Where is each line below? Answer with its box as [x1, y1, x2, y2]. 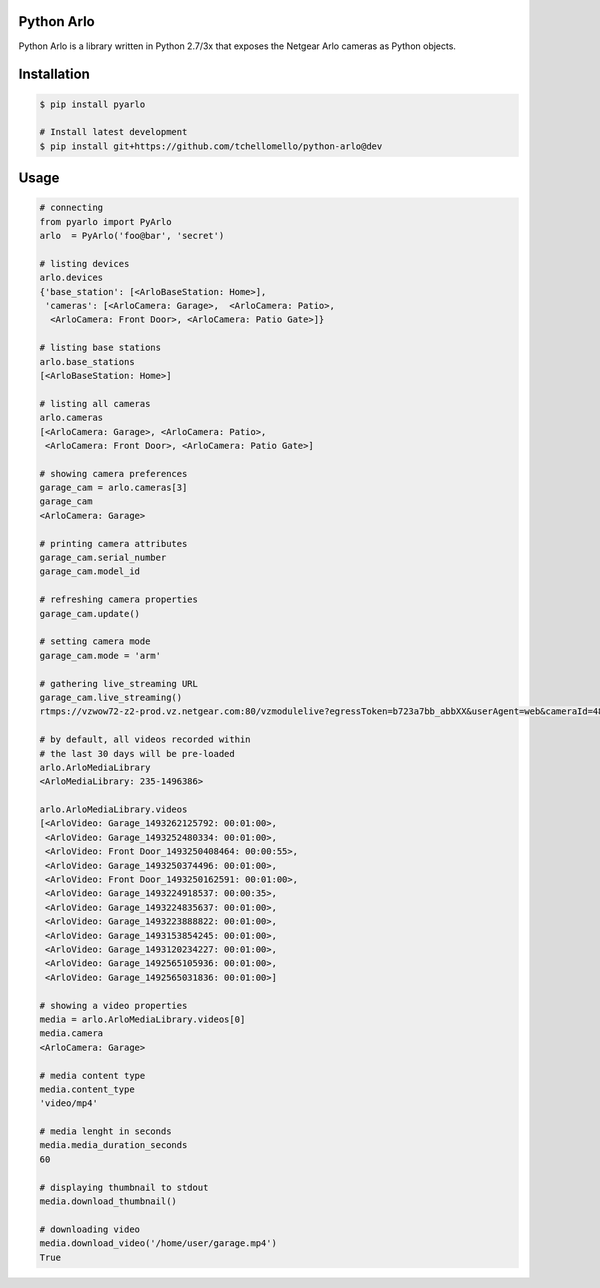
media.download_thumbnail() [39, 1196, 177, 1207]
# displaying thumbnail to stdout [39, 1181, 209, 1193]
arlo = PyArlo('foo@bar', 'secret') [39, 230, 225, 242]
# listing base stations [39, 342, 162, 354]
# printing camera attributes [39, 538, 188, 549]
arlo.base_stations [39, 356, 135, 367]
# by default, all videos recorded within [39, 734, 251, 745]
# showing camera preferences [39, 468, 188, 479]
